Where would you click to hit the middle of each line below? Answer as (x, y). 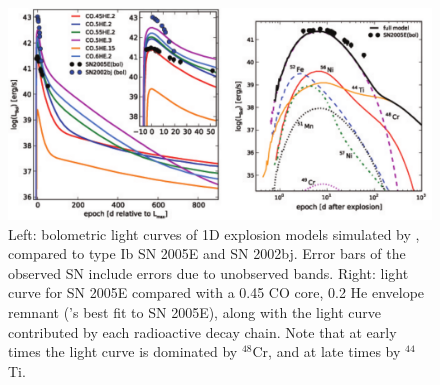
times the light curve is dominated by (123, 351)
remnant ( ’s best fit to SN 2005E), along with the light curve (195, 311)
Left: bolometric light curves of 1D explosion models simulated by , (214, 233)
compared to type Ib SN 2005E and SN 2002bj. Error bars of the (207, 253)
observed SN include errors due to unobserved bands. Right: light (208, 272)
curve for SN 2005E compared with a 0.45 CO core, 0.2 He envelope (216, 292)
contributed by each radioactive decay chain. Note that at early (202, 331)
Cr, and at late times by (326, 351)
